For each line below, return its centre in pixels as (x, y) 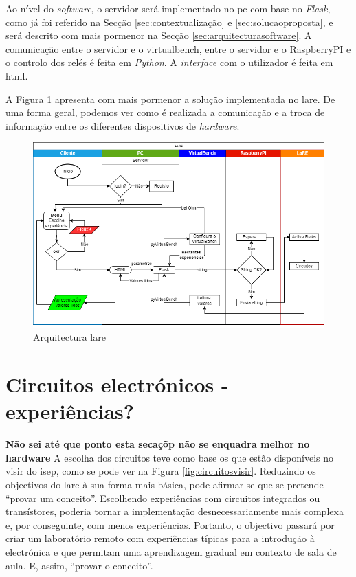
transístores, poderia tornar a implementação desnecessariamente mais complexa (175, 511)
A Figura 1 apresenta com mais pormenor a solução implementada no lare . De (170, 99)
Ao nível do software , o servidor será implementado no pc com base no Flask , (168, 8)
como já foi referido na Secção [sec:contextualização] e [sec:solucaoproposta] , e (169, 22)
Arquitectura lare (69, 337)
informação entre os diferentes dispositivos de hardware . (123, 125)
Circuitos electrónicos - (117, 384)
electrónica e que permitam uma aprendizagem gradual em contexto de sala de (171, 552)
